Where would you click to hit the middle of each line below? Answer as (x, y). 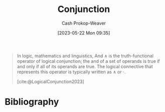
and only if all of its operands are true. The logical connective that (85, 66)
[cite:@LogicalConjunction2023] (51, 81)
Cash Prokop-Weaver (84, 23)
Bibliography (32, 102)
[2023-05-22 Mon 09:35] (84, 33)
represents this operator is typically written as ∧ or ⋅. (71, 72)
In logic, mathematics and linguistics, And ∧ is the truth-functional (85, 56)
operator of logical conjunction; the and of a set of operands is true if (88, 61)
